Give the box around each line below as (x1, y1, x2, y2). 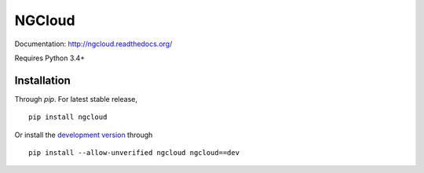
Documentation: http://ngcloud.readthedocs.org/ (14, 39, 173, 49)
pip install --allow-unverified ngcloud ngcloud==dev (28, 149, 239, 157)
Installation (14, 74, 71, 87)
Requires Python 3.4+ (14, 53, 86, 63)
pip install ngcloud (28, 113, 108, 121)
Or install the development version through (14, 130, 153, 139)
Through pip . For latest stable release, (14, 94, 137, 103)
